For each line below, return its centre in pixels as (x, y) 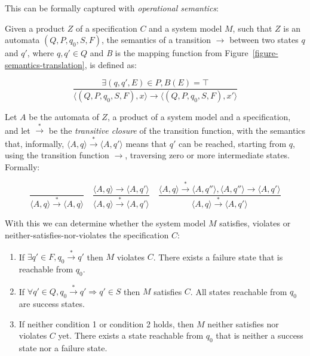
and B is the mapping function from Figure (169, 53)
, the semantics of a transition (156, 40)
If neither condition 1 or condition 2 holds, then (106, 323)
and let (18, 130)
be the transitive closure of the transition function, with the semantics (177, 130)
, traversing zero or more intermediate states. (208, 155)
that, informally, (35, 143)
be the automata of (64, 117)
